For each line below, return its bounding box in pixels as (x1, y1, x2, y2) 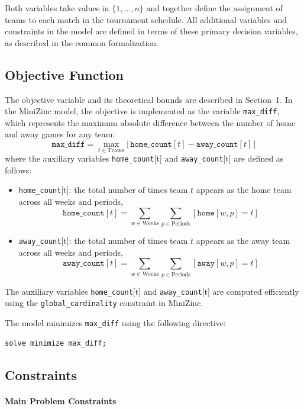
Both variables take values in (5, 2, 109, 14)
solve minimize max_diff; (5, 339, 106, 347)
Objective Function (5, 65, 124, 83)
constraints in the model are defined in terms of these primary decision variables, (5, 25, 298, 37)
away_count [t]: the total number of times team (18, 234, 188, 247)
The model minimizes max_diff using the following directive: (5, 316, 226, 329)
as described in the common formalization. (5, 36, 159, 49)
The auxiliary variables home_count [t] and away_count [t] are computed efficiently (5, 285, 299, 297)
